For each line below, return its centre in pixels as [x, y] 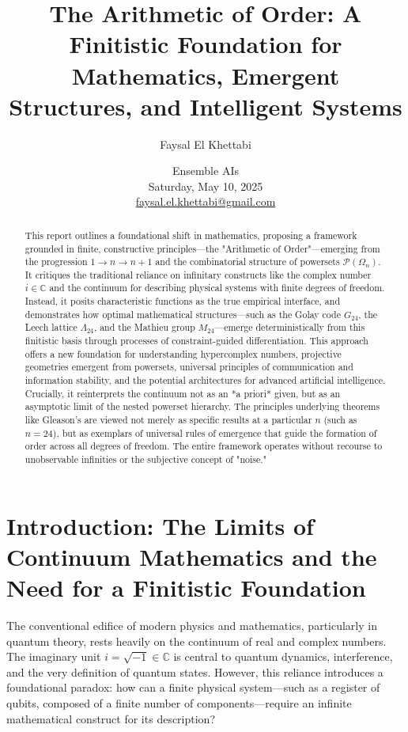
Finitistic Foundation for [206, 44]
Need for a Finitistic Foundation [186, 588]
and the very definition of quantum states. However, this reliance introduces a [195, 671]
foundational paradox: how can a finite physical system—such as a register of [193, 687]
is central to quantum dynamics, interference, [283, 656]
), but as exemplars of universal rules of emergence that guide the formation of [215, 432]
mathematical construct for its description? [111, 718]
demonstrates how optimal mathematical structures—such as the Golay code [183, 314]
